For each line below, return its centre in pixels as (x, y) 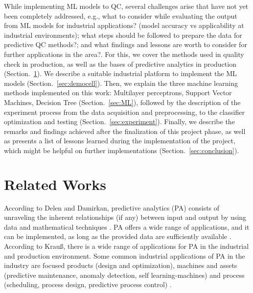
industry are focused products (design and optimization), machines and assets (121, 265)
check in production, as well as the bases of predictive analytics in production (120, 64)
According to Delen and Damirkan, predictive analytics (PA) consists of (112, 207)
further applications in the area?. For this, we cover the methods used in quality (124, 54)
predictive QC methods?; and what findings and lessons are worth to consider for (126, 44)
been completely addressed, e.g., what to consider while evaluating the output (121, 15)
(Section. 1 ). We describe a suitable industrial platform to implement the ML (120, 73)
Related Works (55, 184)
